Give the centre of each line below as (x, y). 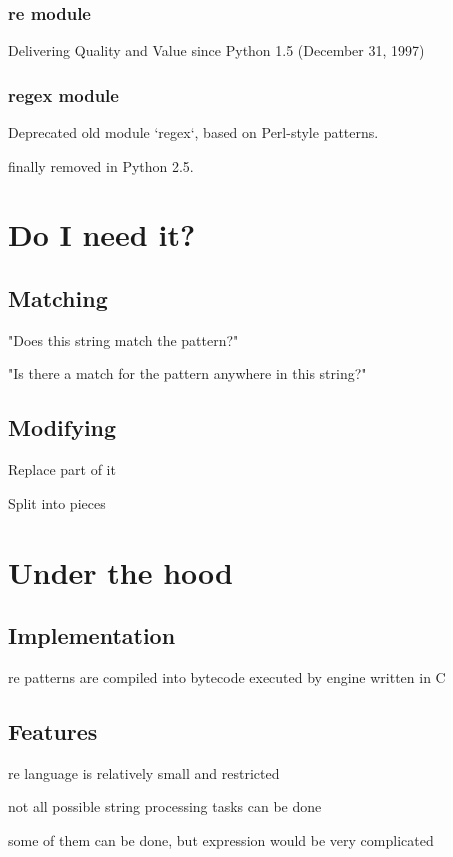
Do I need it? (102, 234)
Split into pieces (57, 502)
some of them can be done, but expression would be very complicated (221, 839)
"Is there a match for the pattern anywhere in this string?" (187, 373)
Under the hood (120, 571)
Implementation (92, 635)
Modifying (62, 427)
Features (53, 730)
